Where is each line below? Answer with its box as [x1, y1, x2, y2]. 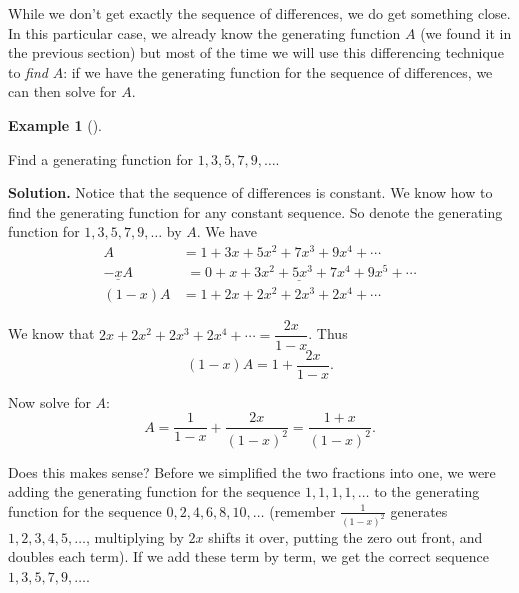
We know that [8, 323, 95, 344]
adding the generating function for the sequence [8, 481, 301, 502]
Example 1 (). [8, 114, 102, 135]
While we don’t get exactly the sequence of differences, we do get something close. [8, 3, 511, 23]
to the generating [374, 481, 480, 502]
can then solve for [8, 81, 117, 102]
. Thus [308, 323, 348, 344]
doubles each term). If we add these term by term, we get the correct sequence [8, 546, 489, 567]
